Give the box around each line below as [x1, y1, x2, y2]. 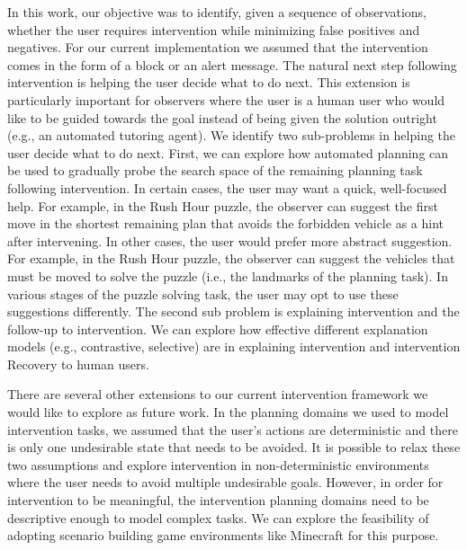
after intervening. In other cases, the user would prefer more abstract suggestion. [7, 231, 453, 250]
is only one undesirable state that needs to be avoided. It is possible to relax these [7, 438, 461, 457]
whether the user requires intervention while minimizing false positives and [7, 20, 420, 39]
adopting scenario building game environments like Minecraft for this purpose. [7, 526, 439, 545]
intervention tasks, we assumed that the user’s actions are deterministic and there [7, 420, 458, 439]
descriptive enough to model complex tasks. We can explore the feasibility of [7, 508, 429, 527]
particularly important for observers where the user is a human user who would [7, 90, 445, 109]
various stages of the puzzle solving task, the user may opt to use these [7, 284, 399, 303]
